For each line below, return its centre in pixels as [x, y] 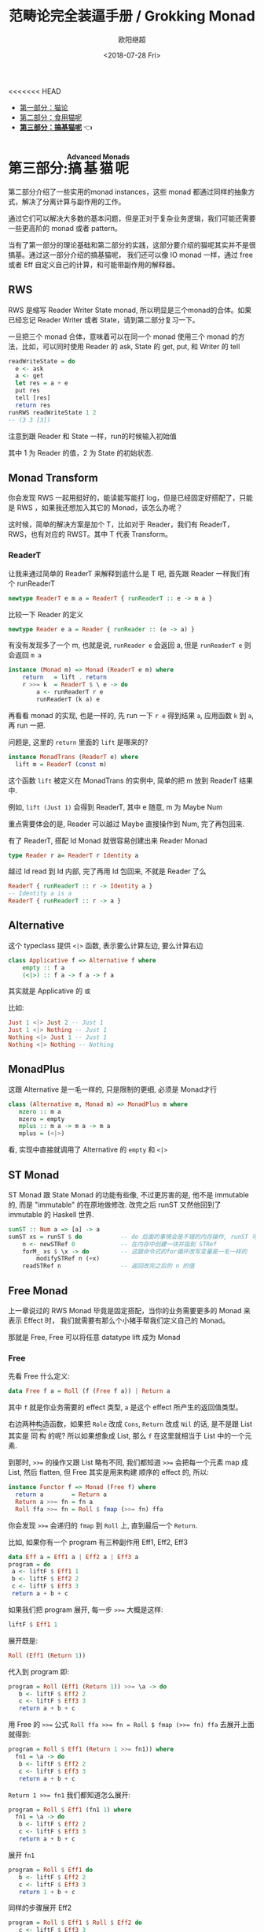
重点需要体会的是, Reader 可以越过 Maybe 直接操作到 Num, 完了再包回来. [126, 824]
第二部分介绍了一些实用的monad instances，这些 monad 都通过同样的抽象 [128, 192]
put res [28, 391]
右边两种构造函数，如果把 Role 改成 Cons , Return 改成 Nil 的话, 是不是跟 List [130, 1424]
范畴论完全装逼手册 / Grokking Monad [132, 16]
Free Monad [38, 1291]
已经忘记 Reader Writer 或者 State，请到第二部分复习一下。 [104, 319]
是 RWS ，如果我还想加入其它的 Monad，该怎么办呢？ [95, 508]
